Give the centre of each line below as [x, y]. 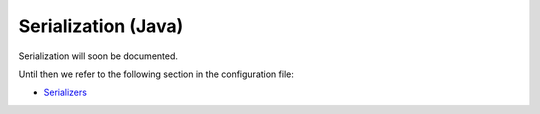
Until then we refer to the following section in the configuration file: [156, 74]
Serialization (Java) [101, 26]
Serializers [65, 92]
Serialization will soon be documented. [98, 56]
